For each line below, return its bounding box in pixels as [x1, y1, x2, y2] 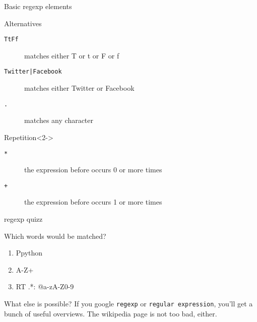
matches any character [24, 115, 94, 125]
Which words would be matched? [4, 230, 106, 241]
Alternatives [4, 18, 42, 28]
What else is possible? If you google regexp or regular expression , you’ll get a [4, 298, 253, 309]
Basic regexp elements [4, 1, 72, 11]
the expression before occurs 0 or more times [24, 164, 162, 175]
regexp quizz [4, 214, 43, 224]
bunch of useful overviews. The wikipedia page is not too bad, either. [4, 308, 217, 318]
